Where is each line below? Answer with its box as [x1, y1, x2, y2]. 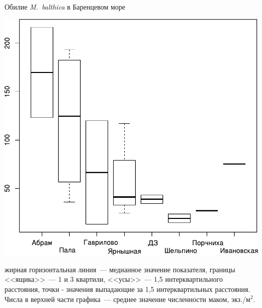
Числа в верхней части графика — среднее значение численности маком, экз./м [5, 293, 250, 304]
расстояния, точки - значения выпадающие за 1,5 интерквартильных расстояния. [5, 283, 250, 294]
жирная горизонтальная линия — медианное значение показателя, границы [5, 264, 235, 274]
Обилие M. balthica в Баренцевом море [5, 2, 126, 12]
